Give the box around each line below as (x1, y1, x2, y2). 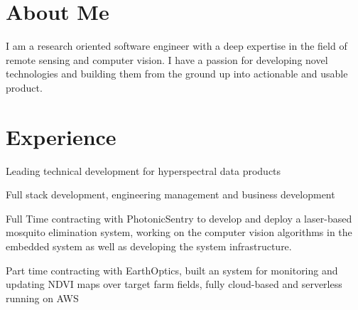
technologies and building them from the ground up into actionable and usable (6, 66, 348, 81)
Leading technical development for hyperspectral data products (6, 163, 281, 178)
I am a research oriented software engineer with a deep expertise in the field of (6, 38, 347, 53)
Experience (6, 122, 116, 151)
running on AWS (6, 290, 79, 305)
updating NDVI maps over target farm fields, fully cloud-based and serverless (6, 277, 342, 292)
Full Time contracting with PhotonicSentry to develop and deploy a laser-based (6, 210, 352, 225)
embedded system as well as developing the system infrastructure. (6, 239, 292, 253)
